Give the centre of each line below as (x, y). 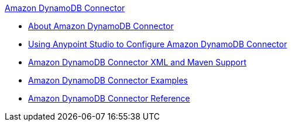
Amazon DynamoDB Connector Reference (109, 98)
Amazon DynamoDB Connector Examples (108, 80)
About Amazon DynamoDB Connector (101, 26)
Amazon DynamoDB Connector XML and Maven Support (138, 62)
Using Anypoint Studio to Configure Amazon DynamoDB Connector (158, 44)
